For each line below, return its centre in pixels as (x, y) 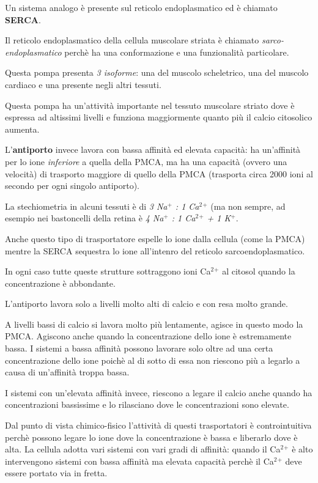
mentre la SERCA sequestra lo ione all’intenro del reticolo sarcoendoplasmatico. (155, 250)
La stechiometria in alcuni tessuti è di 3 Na (86, 206)
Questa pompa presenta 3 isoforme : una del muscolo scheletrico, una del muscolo (157, 72)
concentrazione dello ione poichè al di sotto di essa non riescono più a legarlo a (153, 360)
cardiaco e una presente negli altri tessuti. (83, 84)
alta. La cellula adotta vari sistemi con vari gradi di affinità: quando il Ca (143, 449)
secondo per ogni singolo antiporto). (72, 186)
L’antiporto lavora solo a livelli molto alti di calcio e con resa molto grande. (146, 304)
